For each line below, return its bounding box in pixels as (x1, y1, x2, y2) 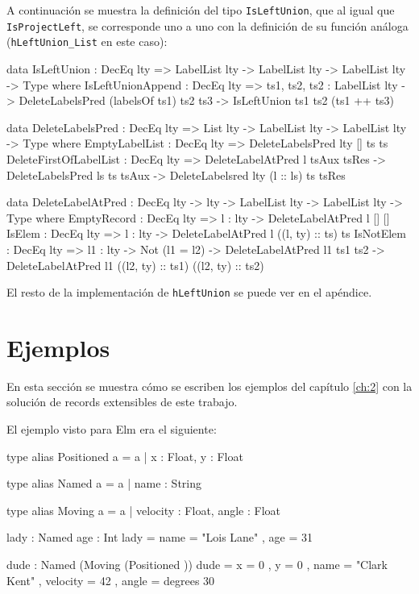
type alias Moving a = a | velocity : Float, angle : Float (6, 501, 280, 518)
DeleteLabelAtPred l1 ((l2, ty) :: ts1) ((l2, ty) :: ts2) (6, 256, 264, 273)
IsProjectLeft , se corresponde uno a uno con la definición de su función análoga (6, 17, 409, 34)
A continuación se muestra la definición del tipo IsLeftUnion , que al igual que (6, 2, 395, 18)
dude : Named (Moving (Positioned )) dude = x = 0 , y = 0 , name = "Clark (6, 556, 388, 573)
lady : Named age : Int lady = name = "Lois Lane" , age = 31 (6, 529, 313, 546)
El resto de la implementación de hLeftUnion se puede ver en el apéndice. (6, 284, 372, 301)
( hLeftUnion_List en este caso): (6, 33, 168, 50)
